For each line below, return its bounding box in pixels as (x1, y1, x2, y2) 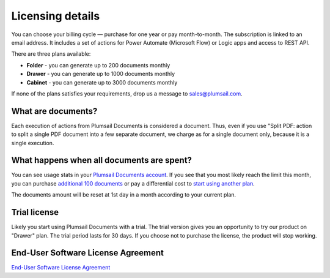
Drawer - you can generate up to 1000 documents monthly (26, 70, 175, 78)
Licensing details (11, 9, 100, 23)
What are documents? (11, 106, 98, 116)
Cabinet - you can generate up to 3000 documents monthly (26, 78, 178, 86)
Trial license (11, 207, 59, 217)
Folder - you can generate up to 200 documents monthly (26, 61, 170, 69)
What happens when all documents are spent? (11, 155, 193, 165)
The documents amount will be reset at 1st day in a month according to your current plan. (11, 191, 237, 198)
